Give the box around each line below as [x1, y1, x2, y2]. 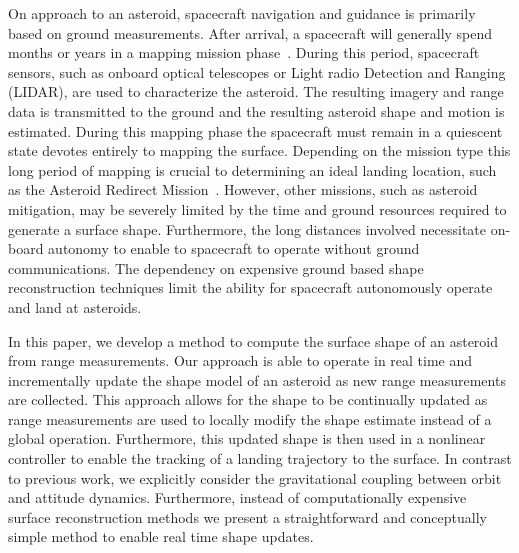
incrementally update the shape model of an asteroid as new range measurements [8, 369, 506, 390]
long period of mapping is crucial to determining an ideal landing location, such [8, 159, 497, 180]
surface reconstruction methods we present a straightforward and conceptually [8, 506, 487, 527]
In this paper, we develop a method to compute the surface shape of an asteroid [8, 330, 499, 351]
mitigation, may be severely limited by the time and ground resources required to [8, 198, 507, 219]
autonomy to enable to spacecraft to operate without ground [48, 238, 420, 259]
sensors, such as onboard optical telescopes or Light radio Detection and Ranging [8, 61, 506, 82]
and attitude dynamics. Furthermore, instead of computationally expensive [8, 487, 467, 508]
